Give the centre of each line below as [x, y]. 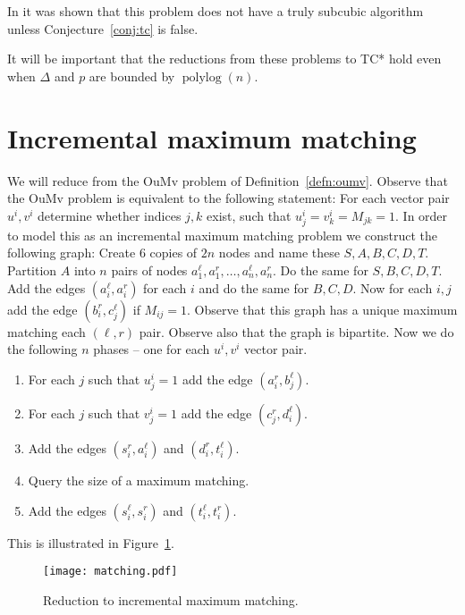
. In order [422, 215]
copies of [173, 253]
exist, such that [249, 215]
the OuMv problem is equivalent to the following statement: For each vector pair [228, 198]
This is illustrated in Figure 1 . [91, 542]
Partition [32, 270]
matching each [46, 331]
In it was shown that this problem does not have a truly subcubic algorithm [216, 11]
